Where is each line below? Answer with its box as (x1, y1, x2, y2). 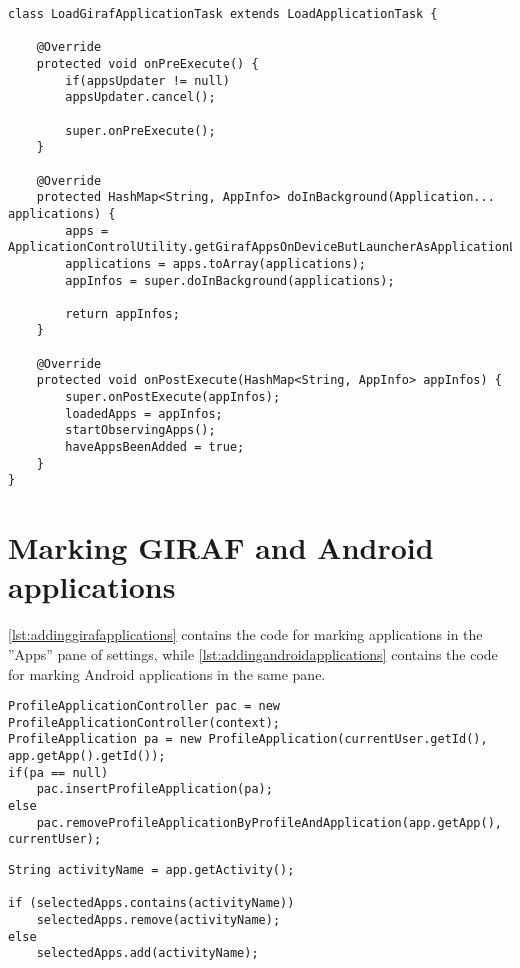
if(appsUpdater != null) (65, 73, 230, 88)
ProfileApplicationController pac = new (8, 699, 281, 714)
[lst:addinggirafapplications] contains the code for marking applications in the (8, 624, 483, 645)
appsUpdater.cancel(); (65, 90, 216, 105)
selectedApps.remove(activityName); (36, 913, 281, 927)
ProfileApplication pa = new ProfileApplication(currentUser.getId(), (8, 732, 488, 747)
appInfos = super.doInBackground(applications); (65, 273, 395, 288)
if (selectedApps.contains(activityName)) (8, 896, 295, 911)
